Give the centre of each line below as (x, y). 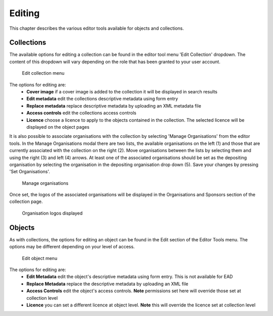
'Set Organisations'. (30, 172)
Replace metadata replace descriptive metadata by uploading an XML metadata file (114, 106)
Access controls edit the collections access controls (81, 113)
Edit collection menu (43, 73)
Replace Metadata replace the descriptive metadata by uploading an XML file (107, 284)
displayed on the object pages (58, 127)
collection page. (26, 201)
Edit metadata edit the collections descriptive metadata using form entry (102, 99)
